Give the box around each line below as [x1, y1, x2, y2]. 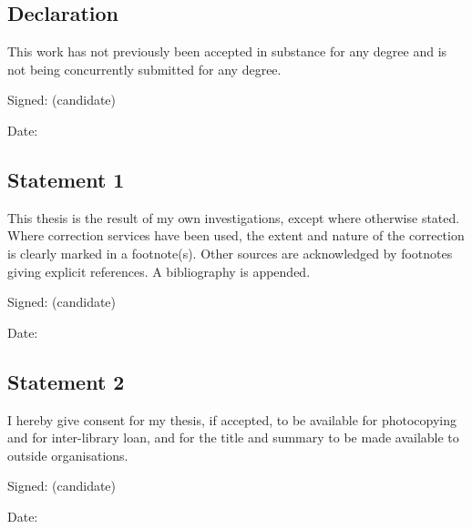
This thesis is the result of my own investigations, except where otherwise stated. [7, 208, 460, 227]
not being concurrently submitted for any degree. [7, 59, 282, 78]
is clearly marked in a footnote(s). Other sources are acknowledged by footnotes [7, 243, 453, 262]
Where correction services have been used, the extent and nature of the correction [7, 226, 465, 245]
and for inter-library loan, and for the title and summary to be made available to [7, 428, 459, 447]
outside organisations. [7, 445, 128, 464]
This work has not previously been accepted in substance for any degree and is [7, 42, 447, 61]
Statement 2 [7, 367, 125, 395]
